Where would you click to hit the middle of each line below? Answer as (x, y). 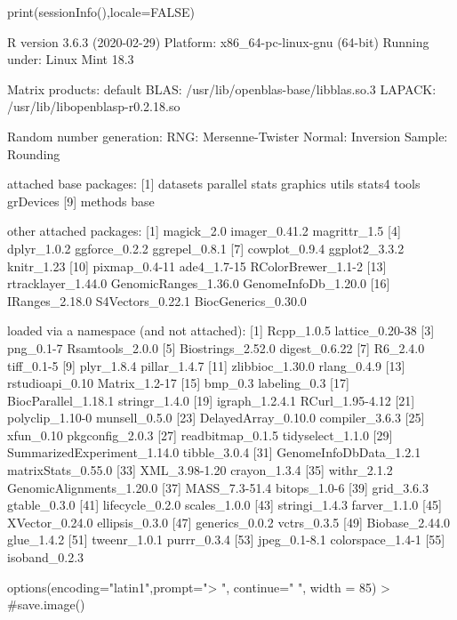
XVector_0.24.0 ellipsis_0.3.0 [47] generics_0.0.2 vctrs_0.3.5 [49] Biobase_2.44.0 (229, 522)
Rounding (34, 153)
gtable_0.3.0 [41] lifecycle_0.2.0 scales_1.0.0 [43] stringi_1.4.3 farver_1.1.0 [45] (224, 505)
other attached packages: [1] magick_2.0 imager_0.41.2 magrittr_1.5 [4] (204, 231)
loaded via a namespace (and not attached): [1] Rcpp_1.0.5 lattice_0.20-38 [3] (221, 330)
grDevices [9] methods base (81, 201)
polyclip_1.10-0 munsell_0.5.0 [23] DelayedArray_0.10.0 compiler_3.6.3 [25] (216, 418)
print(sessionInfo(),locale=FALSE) (101, 12)
